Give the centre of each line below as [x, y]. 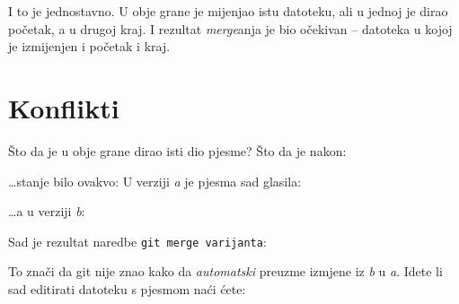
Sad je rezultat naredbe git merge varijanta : [137, 241]
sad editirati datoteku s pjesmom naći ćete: [127, 288]
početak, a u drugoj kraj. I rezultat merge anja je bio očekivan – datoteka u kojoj [230, 28]
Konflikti [64, 107]
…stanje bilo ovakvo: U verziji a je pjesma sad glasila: [155, 181]
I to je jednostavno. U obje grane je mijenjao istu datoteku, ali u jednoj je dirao [228, 11]
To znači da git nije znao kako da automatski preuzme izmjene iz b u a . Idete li [225, 271]
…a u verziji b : [47, 211]
